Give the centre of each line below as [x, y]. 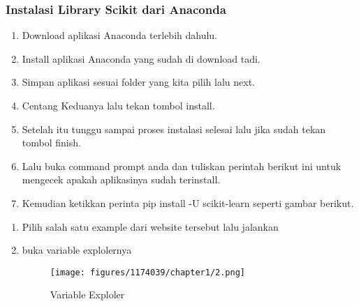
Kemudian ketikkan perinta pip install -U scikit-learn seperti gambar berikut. [188, 202]
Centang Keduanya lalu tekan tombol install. [118, 105]
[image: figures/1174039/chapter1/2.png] [147, 272]
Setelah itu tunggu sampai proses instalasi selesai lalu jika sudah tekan [174, 129]
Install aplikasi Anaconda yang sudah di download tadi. [141, 58]
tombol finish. [51, 143]
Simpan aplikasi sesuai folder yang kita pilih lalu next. [139, 82]
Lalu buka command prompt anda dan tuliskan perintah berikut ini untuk [182, 166]
